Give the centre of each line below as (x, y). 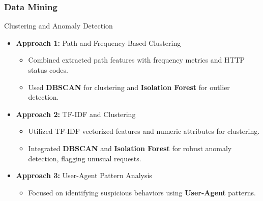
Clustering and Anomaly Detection (59, 26)
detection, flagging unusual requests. (85, 158)
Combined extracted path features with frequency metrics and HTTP (137, 60)
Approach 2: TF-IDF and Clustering (76, 114)
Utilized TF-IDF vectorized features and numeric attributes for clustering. (144, 131)
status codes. (48, 70)
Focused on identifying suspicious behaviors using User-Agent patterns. (142, 192)
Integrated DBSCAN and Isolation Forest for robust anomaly (130, 148)
